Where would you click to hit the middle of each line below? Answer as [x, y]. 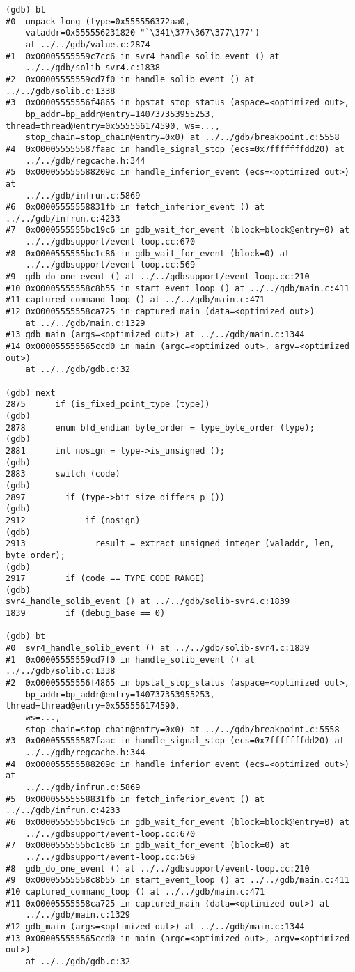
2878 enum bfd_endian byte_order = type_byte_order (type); [160, 427]
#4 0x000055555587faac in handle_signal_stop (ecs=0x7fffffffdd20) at [175, 149]
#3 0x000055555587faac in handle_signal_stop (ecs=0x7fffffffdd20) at [175, 741]
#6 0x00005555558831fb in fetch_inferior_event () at [135, 207]
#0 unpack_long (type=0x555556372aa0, [98, 21]
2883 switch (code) [63, 474]
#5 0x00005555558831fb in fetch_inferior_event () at [135, 799]
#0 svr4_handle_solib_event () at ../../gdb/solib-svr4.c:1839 [158, 648]
